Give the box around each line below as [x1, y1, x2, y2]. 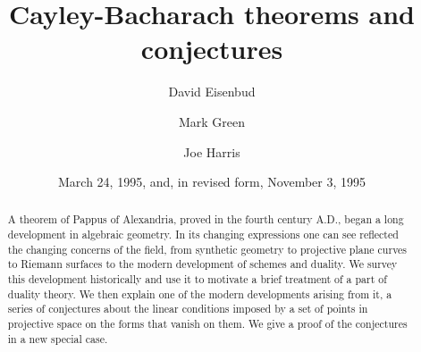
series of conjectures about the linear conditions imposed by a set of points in [7, 301, 368, 316]
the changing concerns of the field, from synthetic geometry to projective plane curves [7, 241, 408, 256]
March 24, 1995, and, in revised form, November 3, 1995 [57, 172, 366, 191]
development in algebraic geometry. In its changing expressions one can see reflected [7, 227, 399, 242]
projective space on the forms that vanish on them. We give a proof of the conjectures [7, 316, 408, 331]
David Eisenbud [168, 82, 256, 101]
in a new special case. [7, 331, 108, 346]
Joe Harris [183, 142, 240, 161]
